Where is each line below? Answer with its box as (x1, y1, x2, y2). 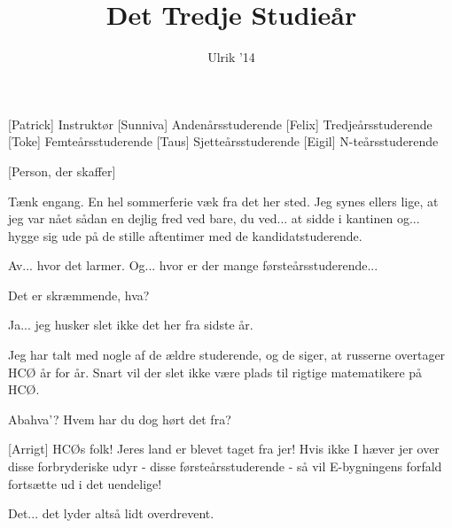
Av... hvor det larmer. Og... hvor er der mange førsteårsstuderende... (8, 256, 378, 275)
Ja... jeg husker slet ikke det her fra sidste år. (8, 315, 253, 334)
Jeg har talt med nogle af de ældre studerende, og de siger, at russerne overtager (8, 346, 446, 364)
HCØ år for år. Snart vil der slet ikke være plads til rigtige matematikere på (8, 362, 423, 381)
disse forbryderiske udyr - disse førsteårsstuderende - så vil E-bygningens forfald (8, 457, 442, 476)
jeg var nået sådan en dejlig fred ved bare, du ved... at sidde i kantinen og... (8, 209, 420, 228)
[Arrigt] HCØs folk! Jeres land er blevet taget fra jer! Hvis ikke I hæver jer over (8, 439, 440, 458)
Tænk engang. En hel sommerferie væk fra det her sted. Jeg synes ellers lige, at (8, 191, 439, 210)
